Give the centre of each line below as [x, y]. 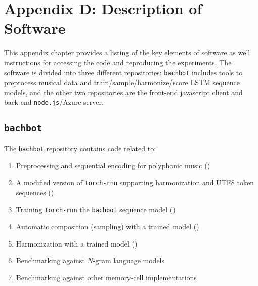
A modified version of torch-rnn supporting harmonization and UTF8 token [135, 182]
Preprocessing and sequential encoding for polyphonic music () [113, 165]
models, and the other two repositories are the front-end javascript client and [123, 92]
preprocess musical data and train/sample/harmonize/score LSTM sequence [122, 82]
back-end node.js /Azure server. [54, 102]
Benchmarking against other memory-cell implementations [106, 277]
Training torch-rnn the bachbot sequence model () [96, 209]
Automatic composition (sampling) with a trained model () [107, 226]
